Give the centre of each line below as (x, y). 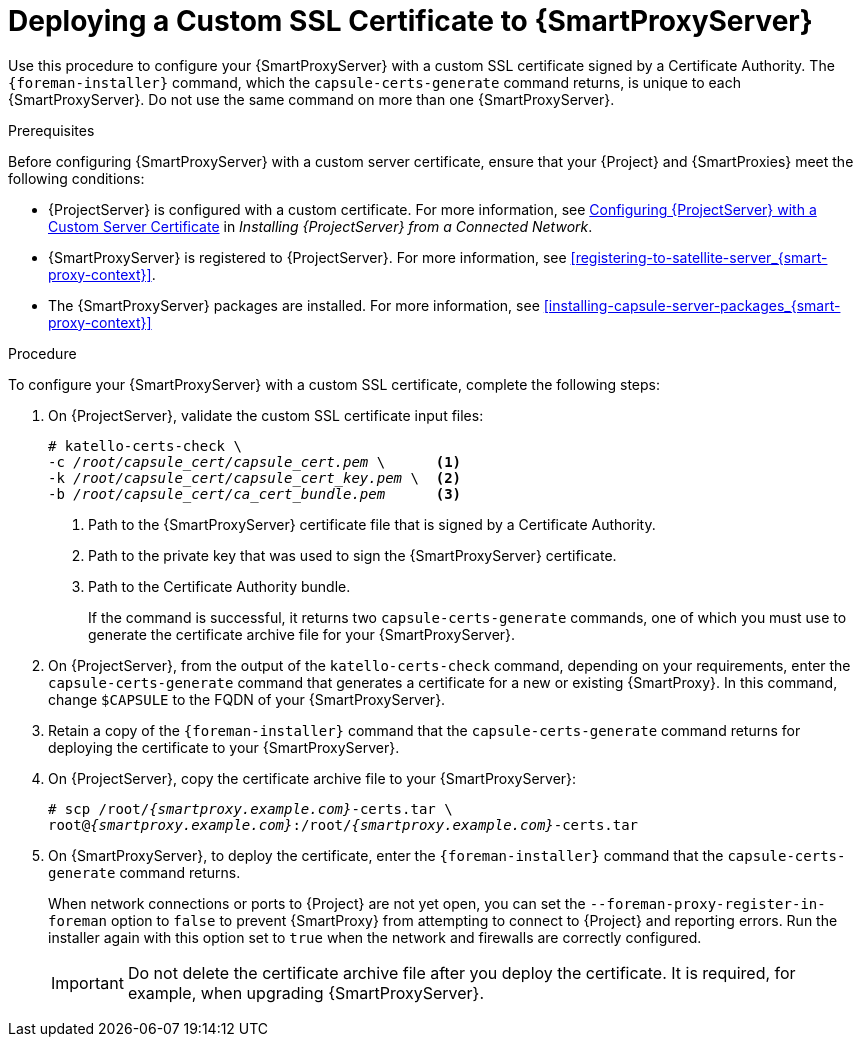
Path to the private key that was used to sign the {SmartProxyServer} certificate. (352, 555)
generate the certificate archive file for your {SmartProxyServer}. (302, 634)
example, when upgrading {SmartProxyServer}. (305, 992)
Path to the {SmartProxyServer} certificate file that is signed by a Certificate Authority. (372, 524)
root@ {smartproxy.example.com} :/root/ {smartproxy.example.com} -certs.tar (343, 824)
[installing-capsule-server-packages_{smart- (692, 305)
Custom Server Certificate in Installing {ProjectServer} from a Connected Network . (320, 226)
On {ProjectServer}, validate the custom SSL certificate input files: (266, 415)
